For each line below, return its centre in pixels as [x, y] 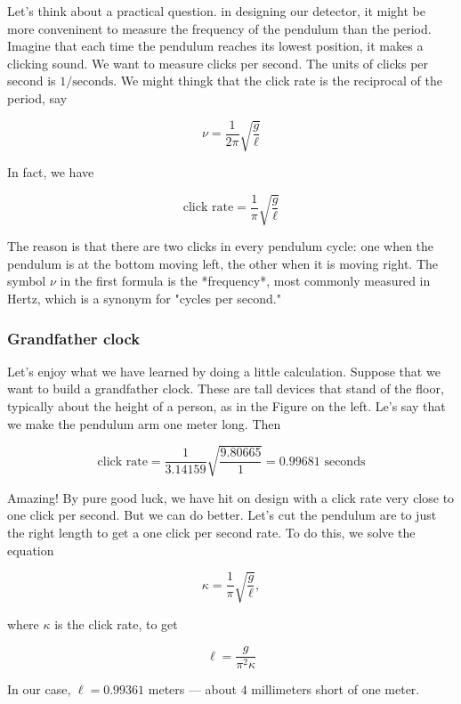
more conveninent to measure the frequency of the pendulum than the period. [219, 28]
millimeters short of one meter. [336, 689]
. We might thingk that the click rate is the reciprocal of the [278, 81]
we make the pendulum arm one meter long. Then [144, 423]
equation [31, 550]
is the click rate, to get [116, 623]
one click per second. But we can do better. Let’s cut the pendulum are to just [222, 515]
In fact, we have [51, 172]
